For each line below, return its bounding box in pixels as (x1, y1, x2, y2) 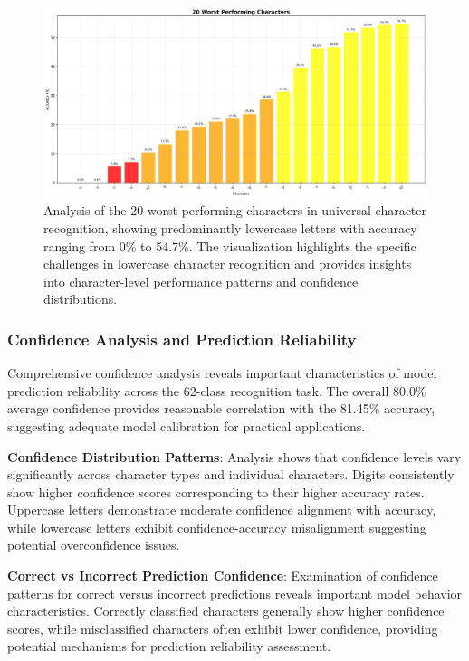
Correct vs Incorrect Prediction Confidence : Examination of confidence (7, 566, 438, 585)
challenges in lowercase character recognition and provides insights (43, 254, 412, 273)
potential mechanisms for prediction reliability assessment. (7, 637, 331, 656)
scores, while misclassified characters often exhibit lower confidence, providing (7, 619, 438, 637)
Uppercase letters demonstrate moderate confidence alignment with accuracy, (7, 500, 436, 519)
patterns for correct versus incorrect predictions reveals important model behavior (7, 583, 463, 602)
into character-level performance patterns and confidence (43, 271, 359, 290)
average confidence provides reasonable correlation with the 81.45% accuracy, (7, 399, 435, 418)
